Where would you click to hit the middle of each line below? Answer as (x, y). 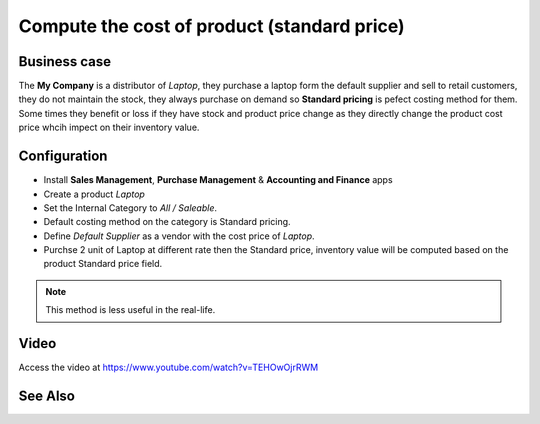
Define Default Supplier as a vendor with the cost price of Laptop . (179, 236)
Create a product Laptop (94, 194)
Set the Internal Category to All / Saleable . (130, 207)
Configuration (63, 156)
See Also (46, 395)
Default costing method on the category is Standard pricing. (167, 222)
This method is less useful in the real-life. (130, 310)
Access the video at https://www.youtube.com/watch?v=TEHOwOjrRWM (168, 367)
